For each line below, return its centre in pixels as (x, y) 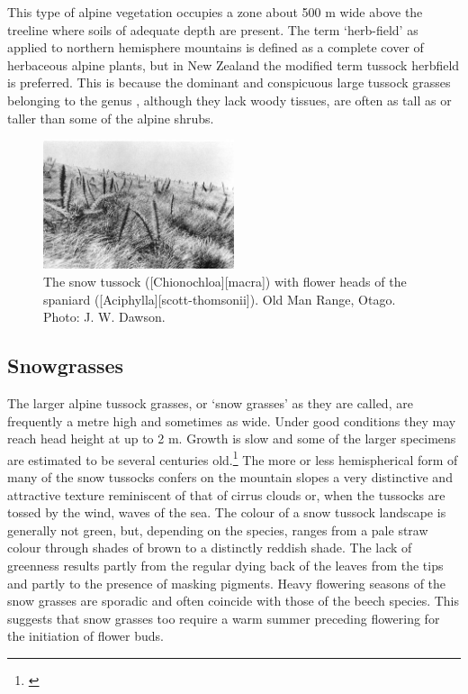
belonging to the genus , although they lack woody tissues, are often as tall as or (229, 100)
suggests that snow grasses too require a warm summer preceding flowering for (224, 618)
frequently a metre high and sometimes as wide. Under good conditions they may (232, 420)
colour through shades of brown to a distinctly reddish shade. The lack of (210, 548)
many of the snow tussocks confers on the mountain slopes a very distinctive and (230, 477)
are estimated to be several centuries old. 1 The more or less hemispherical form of (233, 458)
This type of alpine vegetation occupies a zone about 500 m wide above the (215, 12)
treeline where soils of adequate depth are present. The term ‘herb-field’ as (213, 29)
